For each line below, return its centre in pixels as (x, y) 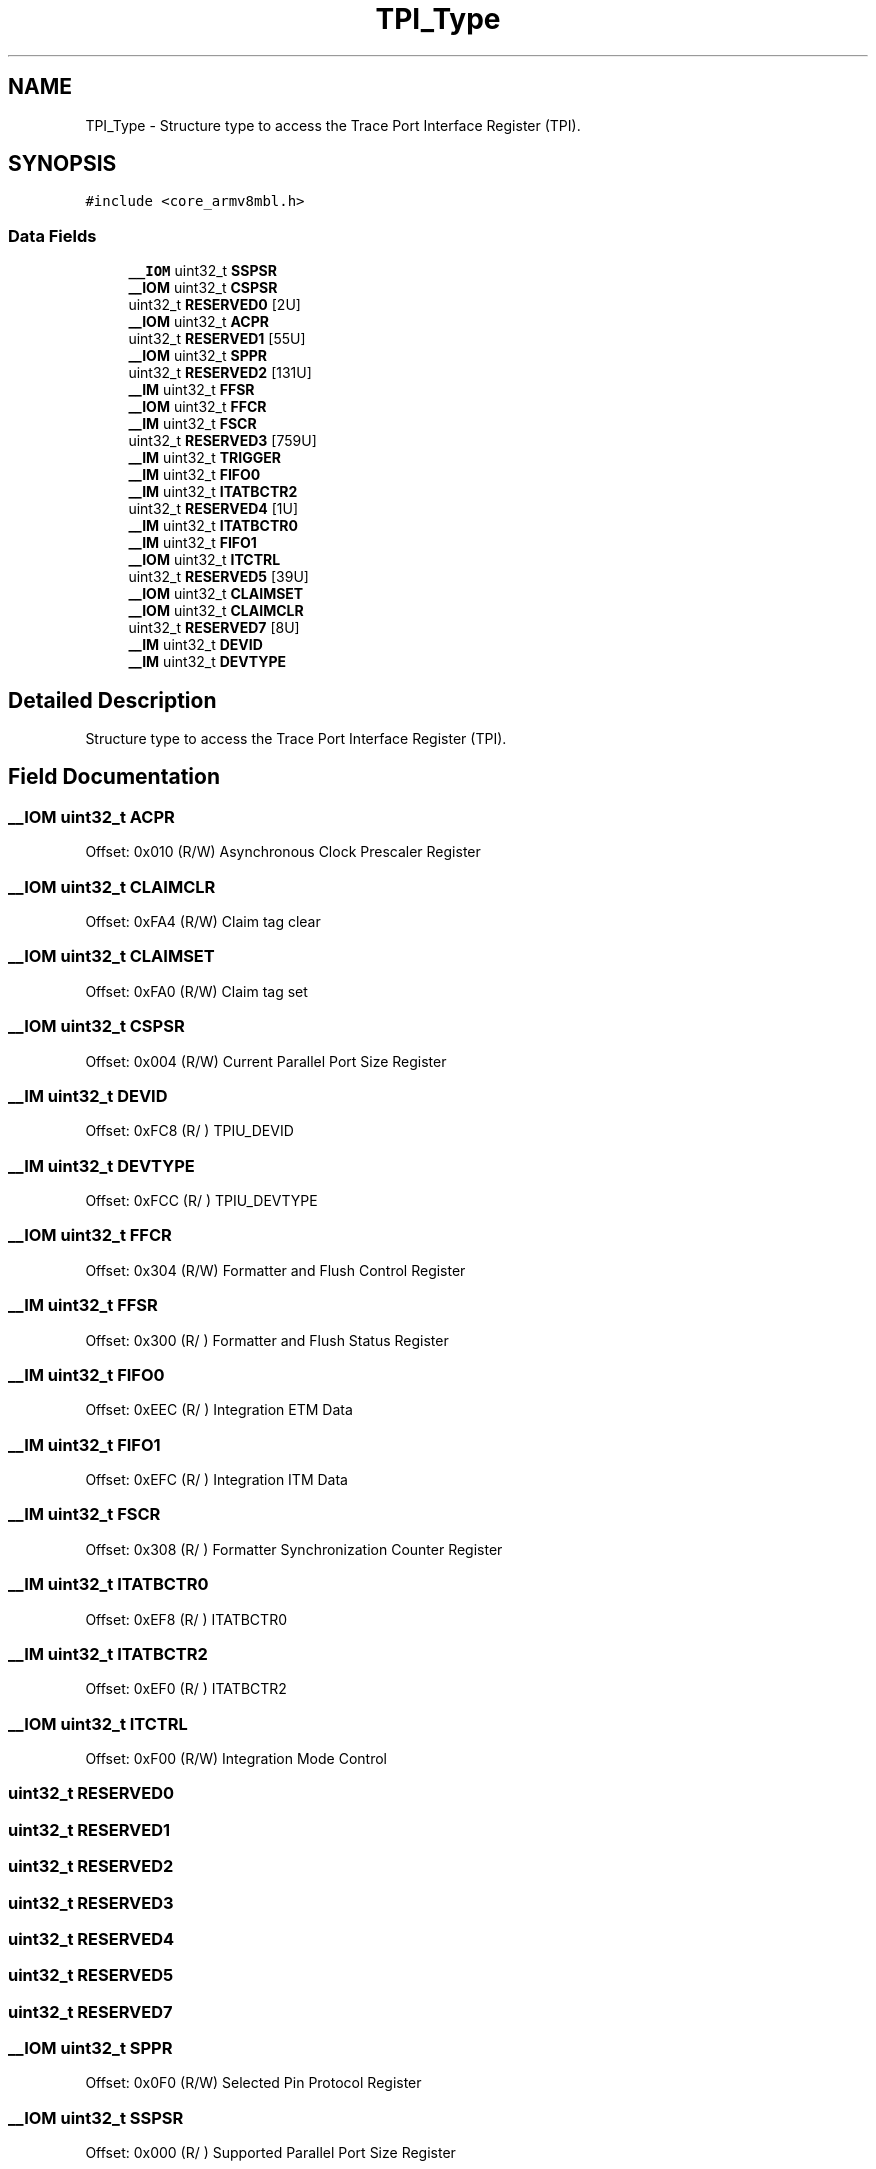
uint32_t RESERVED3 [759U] (222, 441)
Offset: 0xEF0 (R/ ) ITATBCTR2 (186, 1689)
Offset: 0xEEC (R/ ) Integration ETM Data (219, 1410)
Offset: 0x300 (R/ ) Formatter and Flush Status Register (267, 1340)
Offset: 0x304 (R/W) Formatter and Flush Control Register (275, 1270)
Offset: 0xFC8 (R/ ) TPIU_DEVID (189, 1131)
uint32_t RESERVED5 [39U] (218, 577)
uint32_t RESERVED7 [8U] (214, 628)
